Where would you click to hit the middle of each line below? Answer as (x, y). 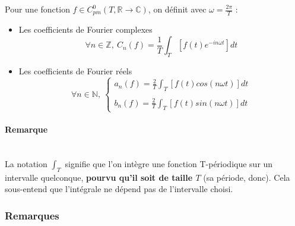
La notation (26, 164)
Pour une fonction (37, 9)
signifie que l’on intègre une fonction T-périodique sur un (169, 164)
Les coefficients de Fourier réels (75, 70)
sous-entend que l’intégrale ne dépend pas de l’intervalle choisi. (119, 189)
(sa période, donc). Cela (247, 177)
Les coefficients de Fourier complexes (85, 29)
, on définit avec (177, 9)
